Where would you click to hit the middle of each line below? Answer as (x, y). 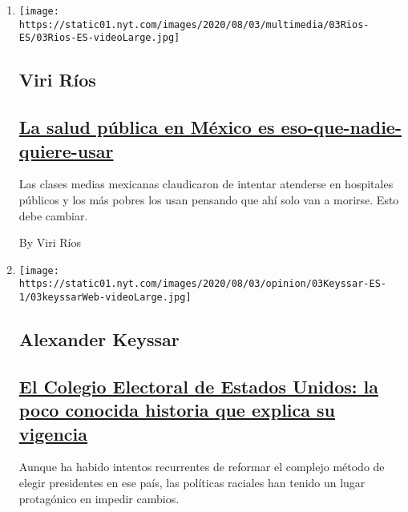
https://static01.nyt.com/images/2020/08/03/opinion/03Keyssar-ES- (202, 284)
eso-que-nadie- (341, 127)
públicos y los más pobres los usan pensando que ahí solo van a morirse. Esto (209, 199)
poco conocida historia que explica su (177, 410)
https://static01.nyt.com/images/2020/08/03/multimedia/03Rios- (194, 24)
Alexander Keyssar (99, 339)
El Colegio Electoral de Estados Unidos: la (198, 386)
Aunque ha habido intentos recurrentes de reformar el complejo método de (202, 467)
